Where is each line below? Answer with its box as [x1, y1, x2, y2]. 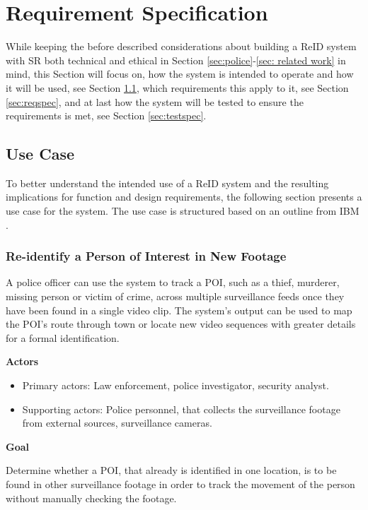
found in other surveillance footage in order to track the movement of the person [6, 477, 355, 492]
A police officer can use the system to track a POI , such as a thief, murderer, [6, 275, 340, 290]
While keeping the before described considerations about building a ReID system [6, 39, 357, 54]
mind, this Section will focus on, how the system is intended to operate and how [6, 66, 354, 81]
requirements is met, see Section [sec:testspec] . [6, 108, 207, 123]
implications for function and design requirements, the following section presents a [6, 189, 362, 204]
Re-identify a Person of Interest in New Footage [6, 247, 287, 265]
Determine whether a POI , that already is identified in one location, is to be [6, 463, 337, 478]
